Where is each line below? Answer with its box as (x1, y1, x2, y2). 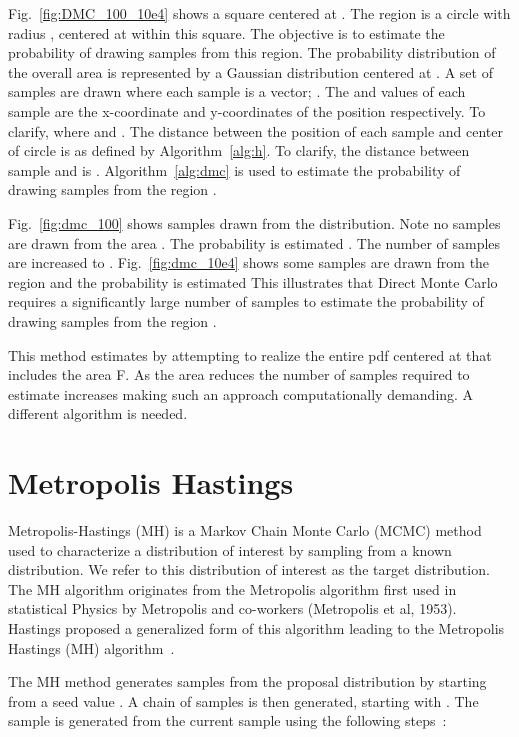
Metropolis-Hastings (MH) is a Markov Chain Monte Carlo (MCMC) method (8, 520, 482, 540)
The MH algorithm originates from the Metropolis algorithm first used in (8, 578, 457, 599)
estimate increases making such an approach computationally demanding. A (8, 383, 474, 404)
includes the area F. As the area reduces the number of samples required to (8, 364, 470, 385)
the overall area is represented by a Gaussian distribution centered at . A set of (8, 61, 493, 82)
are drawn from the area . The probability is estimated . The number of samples (8, 232, 501, 253)
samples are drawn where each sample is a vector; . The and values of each (8, 81, 466, 102)
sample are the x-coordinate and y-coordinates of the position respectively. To (8, 100, 486, 121)
